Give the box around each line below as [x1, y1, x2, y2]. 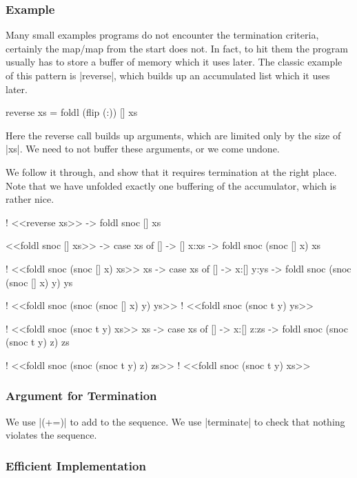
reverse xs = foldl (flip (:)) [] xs [6, 105, 138, 119]
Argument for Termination [6, 387, 157, 404]
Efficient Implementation [6, 457, 146, 474]
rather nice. [6, 192, 54, 206]
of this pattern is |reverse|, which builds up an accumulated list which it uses [6, 68, 330, 82]
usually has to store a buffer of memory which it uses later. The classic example [6, 54, 343, 69]
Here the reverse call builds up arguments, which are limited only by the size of [6, 128, 341, 142]
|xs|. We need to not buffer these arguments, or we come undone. [6, 141, 280, 156]
